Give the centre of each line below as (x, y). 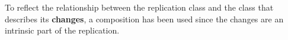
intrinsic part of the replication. (62, 30)
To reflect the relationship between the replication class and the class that (139, 7)
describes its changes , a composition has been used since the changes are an (144, 19)
